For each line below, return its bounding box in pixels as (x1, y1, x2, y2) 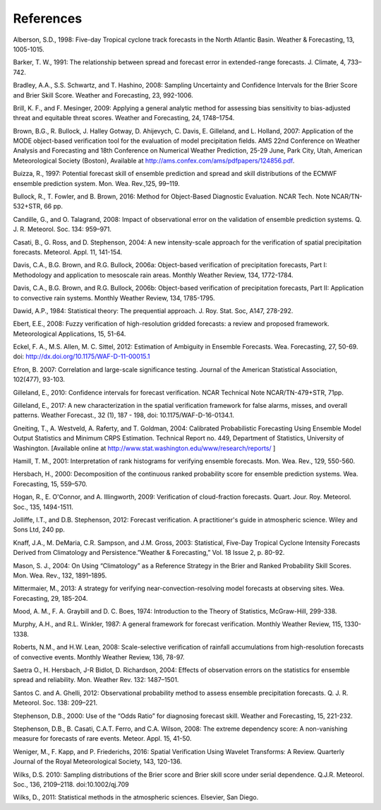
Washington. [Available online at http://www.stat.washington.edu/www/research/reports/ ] (13, 444, 276, 452)
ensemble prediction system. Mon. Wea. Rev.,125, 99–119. (13, 179, 180, 187)
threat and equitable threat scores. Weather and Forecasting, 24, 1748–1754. (13, 114, 235, 122)
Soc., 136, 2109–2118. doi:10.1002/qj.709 (13, 780, 130, 788)
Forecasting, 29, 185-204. (13, 594, 88, 602)
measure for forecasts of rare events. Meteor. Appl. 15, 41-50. (13, 734, 192, 743)
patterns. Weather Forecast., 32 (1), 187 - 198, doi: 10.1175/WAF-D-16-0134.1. (13, 411, 234, 420)
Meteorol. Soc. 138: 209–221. (13, 698, 98, 707)
